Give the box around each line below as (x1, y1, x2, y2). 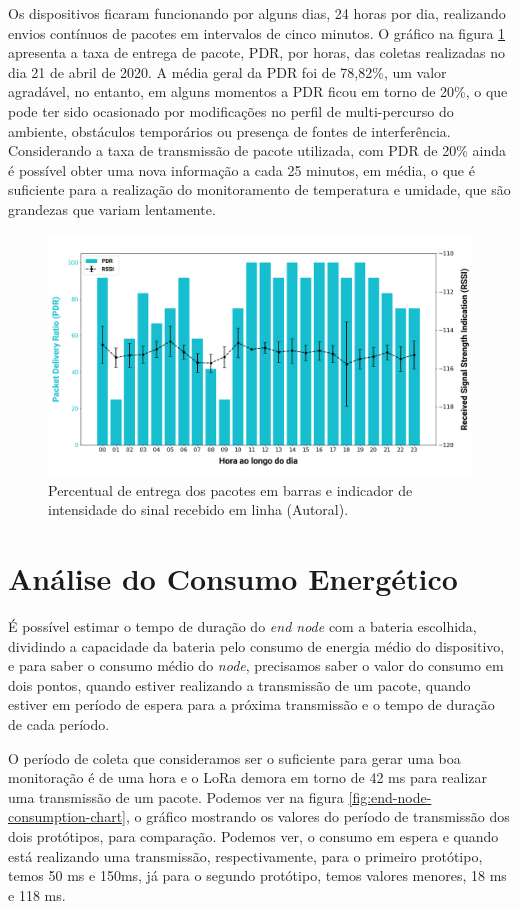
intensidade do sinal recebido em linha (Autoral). (48, 499, 349, 520)
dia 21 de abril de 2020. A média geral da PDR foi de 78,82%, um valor (8, 61, 447, 82)
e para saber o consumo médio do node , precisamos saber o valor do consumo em (8, 655, 504, 676)
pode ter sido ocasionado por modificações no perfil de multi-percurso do (8, 100, 454, 121)
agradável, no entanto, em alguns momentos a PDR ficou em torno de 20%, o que (8, 81, 508, 102)
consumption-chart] (8, 806, 126, 827)
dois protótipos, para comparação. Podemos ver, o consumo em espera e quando (8, 826, 499, 847)
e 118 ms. (8, 884, 66, 905)
